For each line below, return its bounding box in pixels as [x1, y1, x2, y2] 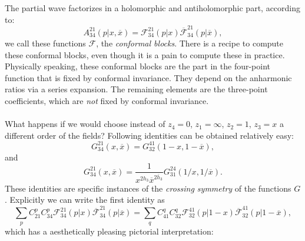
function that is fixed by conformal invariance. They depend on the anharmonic [5, 71, 292, 83]
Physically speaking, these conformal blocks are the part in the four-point [5, 60, 271, 72]
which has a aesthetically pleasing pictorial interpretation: [5, 225, 214, 237]
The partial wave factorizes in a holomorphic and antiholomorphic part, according [5, 2, 301, 14]
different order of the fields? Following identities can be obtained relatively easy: [5, 129, 294, 141]
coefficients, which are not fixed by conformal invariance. [5, 94, 209, 106]
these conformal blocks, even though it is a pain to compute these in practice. [5, 48, 285, 61]
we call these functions [5, 36, 86, 49]
